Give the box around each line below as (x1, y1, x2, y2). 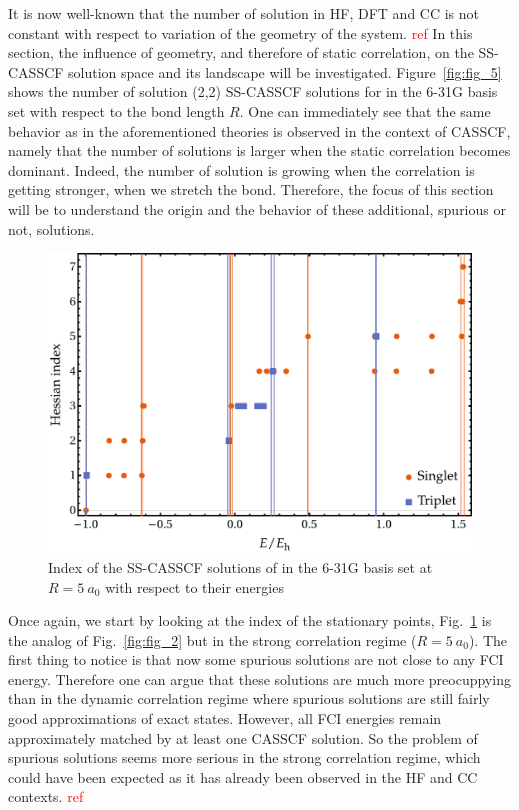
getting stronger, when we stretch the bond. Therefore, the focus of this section (8, 179, 494, 200)
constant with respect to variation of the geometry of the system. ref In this (8, 22, 473, 43)
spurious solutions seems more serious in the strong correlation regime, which (8, 747, 481, 768)
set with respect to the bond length (8, 100, 225, 121)
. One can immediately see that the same (239, 100, 491, 121)
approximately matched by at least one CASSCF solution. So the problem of (8, 727, 478, 748)
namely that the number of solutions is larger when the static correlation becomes (8, 140, 511, 161)
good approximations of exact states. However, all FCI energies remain (8, 708, 442, 729)
